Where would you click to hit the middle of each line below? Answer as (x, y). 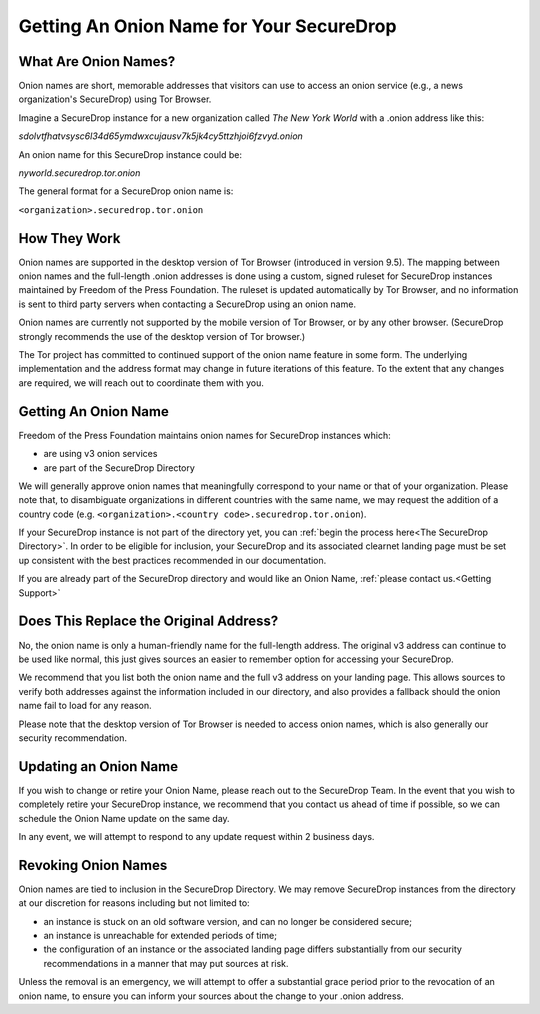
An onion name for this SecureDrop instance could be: (130, 154)
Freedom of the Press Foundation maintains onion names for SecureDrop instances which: (205, 435)
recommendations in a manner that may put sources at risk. (166, 963)
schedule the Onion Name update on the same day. (124, 818)
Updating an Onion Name (98, 766)
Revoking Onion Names (93, 865)
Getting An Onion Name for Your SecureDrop (207, 26)
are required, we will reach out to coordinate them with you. (141, 382)
